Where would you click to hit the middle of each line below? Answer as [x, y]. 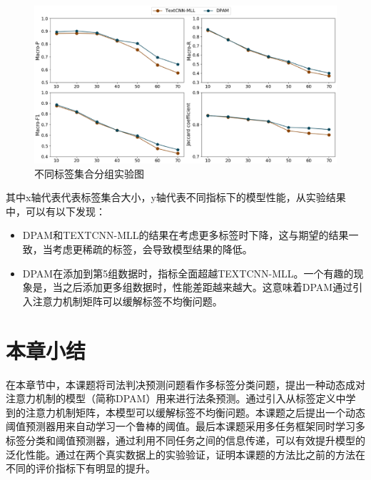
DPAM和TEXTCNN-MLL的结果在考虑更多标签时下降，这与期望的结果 [185, 235]
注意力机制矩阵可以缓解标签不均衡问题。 [127, 301]
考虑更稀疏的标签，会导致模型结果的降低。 [152, 249]
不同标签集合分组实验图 [89, 173]
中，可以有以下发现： [56, 211]
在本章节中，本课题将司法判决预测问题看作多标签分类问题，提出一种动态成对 [185, 384]
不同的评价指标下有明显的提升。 [81, 468]
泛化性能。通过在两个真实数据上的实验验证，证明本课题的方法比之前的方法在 [185, 454]
